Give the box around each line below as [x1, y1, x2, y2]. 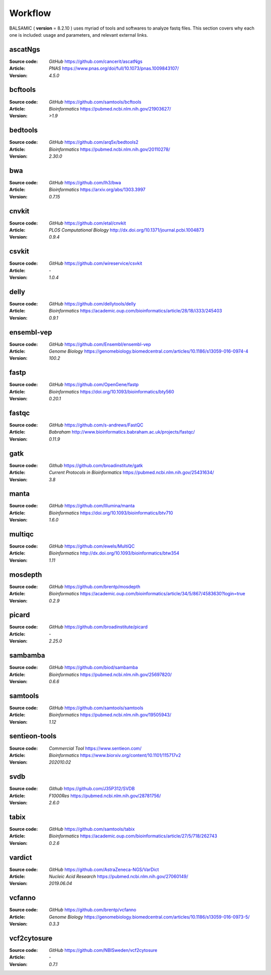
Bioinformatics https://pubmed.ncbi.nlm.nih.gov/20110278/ [49, 146, 171, 152]
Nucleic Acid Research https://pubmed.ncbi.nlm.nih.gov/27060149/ [49, 873, 188, 879]
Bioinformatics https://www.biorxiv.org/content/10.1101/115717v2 [49, 752, 181, 758]
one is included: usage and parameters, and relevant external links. [9, 32, 148, 38]
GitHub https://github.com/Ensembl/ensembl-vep [49, 341, 152, 347]
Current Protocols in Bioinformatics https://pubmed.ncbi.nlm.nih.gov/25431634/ [49, 470, 214, 476]
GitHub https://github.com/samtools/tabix [49, 826, 135, 832]
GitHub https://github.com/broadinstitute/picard [49, 624, 148, 630]
